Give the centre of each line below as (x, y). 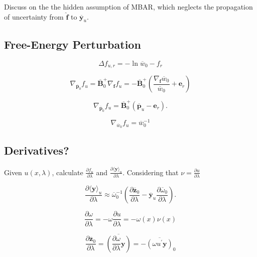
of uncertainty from (34, 16)
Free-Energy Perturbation (73, 44)
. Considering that (151, 172)
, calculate (68, 172)
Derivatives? (37, 150)
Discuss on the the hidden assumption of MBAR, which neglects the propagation (128, 7)
